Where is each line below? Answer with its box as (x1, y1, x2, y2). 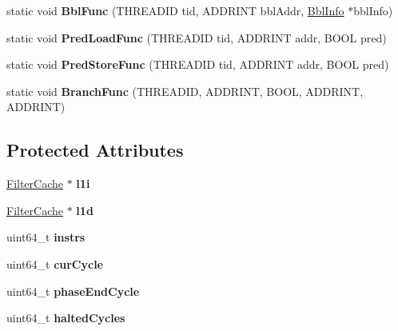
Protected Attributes (6, 138, 184, 162)
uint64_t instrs (6, 229, 86, 245)
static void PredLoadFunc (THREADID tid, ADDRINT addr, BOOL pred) (6, 29, 387, 46)
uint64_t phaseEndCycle (6, 282, 140, 299)
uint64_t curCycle (6, 255, 103, 272)
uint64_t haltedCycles (6, 309, 125, 326)
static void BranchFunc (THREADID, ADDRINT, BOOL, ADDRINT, (6, 82, 364, 99)
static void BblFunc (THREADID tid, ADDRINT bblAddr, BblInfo (6, 2, 344, 18)
